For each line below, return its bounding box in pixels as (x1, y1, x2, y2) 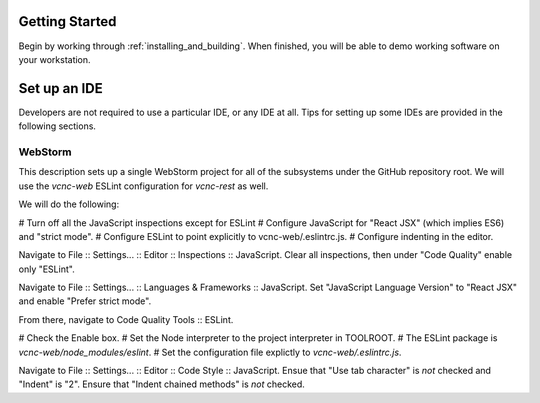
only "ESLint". (18, 263, 75, 275)
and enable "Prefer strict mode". (18, 295, 152, 307)
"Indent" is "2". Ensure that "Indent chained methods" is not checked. (18, 378, 305, 390)
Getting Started (18, 13, 117, 30)
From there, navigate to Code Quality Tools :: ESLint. (18, 313, 234, 325)
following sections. (18, 120, 97, 132)
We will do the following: (18, 198, 120, 210)
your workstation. (18, 53, 91, 65)
